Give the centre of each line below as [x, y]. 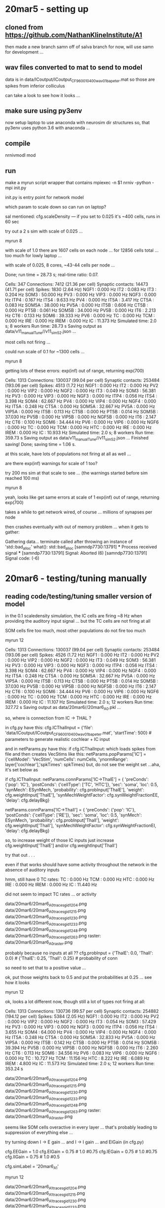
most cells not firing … [28, 342]
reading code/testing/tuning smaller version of [79, 596]
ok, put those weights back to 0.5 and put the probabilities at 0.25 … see [79, 977]
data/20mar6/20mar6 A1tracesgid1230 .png [46, 1200]
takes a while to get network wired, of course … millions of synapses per [79, 512]
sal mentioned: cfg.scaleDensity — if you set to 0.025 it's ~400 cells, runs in [82, 217]
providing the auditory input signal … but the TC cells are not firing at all [78, 621]
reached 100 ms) [22, 478]
